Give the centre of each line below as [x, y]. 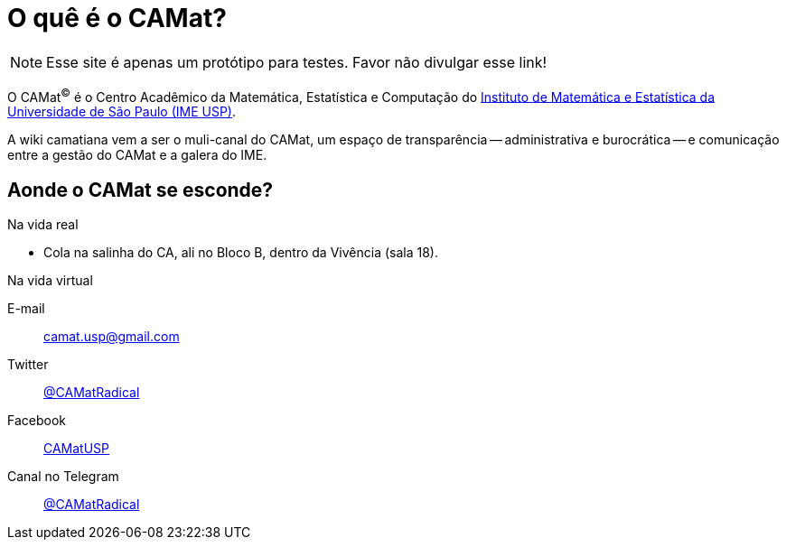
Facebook [37, 421]
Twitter [28, 365]
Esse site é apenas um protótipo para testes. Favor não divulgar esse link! [297, 62]
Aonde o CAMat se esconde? [140, 190]
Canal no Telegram [63, 477]
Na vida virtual [50, 281]
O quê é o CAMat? [117, 18]
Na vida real [43, 225]
